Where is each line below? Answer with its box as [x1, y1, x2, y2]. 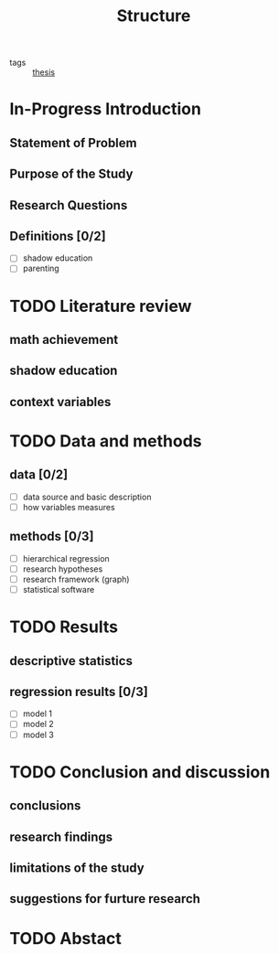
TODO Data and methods [9, 431, 203, 452]
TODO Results [9, 616, 119, 638]
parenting [22, 263, 59, 274]
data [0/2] [9, 467, 69, 483]
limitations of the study [9, 860, 145, 875]
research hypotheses [22, 563, 103, 574]
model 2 [22, 719, 55, 730]
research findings [9, 829, 113, 844]
